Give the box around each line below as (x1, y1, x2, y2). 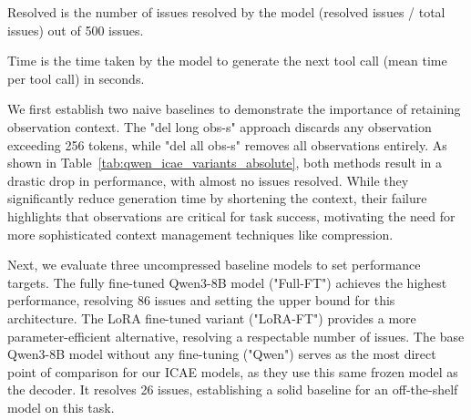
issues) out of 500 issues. (7, 20, 144, 39)
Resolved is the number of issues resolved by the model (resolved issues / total (7, 3, 445, 21)
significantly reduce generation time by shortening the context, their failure (7, 189, 427, 208)
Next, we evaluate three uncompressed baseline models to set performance (7, 255, 421, 274)
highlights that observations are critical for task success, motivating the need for (7, 206, 456, 225)
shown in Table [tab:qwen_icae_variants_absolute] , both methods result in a (7, 153, 442, 172)
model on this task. (7, 397, 115, 416)
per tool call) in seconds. (7, 68, 145, 87)
